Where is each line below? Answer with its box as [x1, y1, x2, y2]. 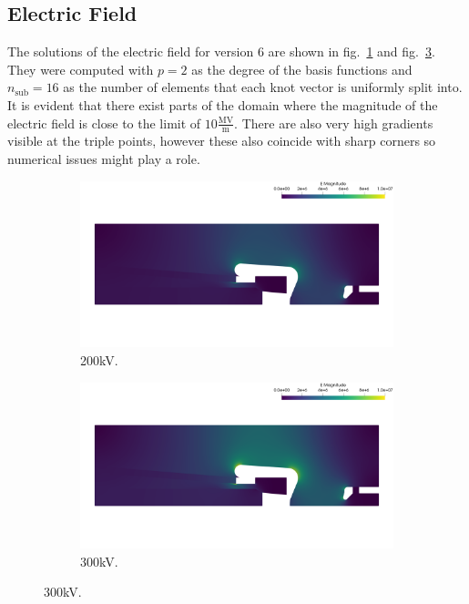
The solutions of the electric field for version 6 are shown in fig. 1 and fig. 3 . [7, 42, 435, 61]
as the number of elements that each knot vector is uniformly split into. [63, 77, 463, 97]
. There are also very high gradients [234, 113, 433, 132]
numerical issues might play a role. [7, 149, 200, 168]
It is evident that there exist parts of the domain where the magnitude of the [7, 95, 438, 114]
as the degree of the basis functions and [191, 59, 413, 78]
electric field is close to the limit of [7, 113, 201, 132]
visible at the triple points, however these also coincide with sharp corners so [7, 131, 436, 150]
